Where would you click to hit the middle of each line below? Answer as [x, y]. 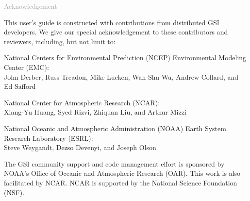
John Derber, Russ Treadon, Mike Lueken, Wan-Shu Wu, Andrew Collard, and [121, 76]
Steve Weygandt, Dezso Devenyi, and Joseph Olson [80, 147]
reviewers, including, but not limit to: [60, 41]
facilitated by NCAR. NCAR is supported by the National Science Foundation [121, 182]
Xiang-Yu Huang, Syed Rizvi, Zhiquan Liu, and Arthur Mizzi [95, 112]
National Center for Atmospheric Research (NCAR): [82, 102]
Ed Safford [20, 86]
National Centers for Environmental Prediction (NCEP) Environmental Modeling [125, 58]
